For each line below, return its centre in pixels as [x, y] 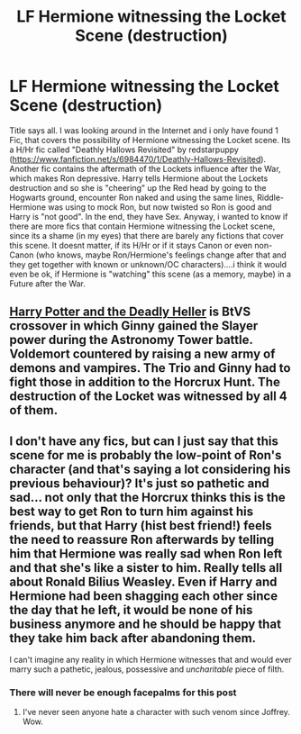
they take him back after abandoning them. [133, 638]
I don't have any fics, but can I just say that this [144, 441]
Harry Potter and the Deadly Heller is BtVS [130, 312]
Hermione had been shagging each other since [143, 596]
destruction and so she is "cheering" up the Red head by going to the [138, 187]
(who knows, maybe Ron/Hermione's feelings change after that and [161, 255]
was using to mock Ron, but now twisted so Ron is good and [160, 207]
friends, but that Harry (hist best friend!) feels [141, 526]
